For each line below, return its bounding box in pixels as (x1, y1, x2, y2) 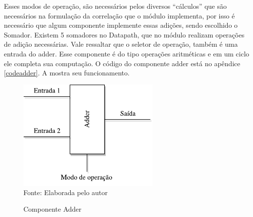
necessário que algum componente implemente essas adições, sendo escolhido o (4, 20, 238, 30)
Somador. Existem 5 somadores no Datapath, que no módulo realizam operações (4, 29, 245, 39)
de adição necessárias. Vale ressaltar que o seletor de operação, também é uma (4, 39, 238, 49)
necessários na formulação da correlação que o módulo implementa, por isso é (4, 10, 235, 20)
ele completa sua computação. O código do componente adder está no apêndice (4, 58, 240, 68)
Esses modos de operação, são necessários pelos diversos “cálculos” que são (4, 1, 227, 11)
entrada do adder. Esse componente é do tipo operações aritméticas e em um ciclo (4, 48, 250, 58)
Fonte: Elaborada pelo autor (23, 187, 108, 198)
